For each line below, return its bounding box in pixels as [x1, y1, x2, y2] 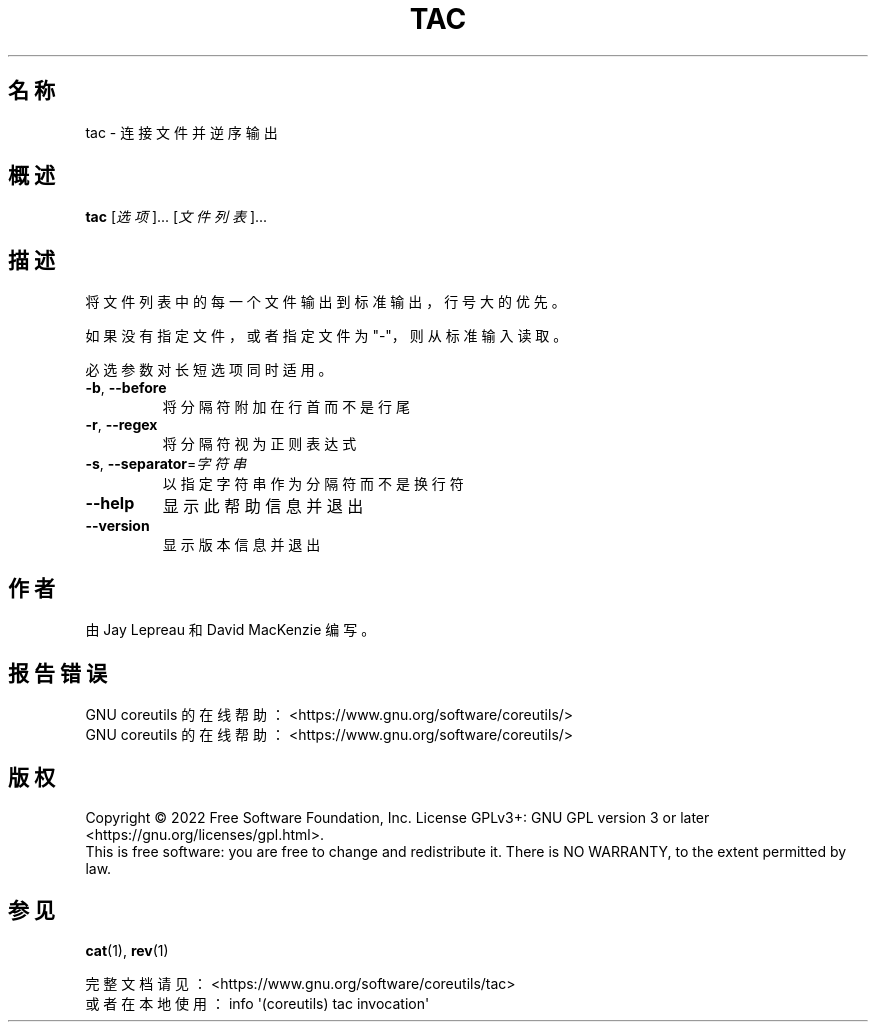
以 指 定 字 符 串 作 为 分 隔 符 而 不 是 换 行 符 [162, 475, 464, 493]
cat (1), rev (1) [85, 941, 169, 959]
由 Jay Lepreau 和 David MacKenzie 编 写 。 [85, 621, 376, 639]
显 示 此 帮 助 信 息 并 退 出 [162, 496, 364, 517]
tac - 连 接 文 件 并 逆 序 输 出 [85, 123, 278, 141]
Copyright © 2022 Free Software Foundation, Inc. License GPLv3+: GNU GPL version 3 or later [85, 808, 710, 826]
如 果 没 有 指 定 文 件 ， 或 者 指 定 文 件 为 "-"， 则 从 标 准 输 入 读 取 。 [85, 327, 568, 345]
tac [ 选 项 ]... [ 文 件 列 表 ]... [85, 208, 268, 226]
